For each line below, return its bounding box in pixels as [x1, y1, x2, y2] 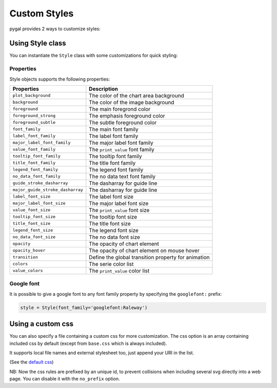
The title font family [89, 159, 136, 166]
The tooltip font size [89, 213, 137, 220]
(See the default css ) [9, 359, 54, 365]
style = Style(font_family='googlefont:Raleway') [20, 304, 148, 311]
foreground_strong [12, 113, 56, 119]
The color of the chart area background [89, 92, 184, 99]
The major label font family [89, 139, 154, 146]
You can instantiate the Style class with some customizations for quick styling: [9, 52, 178, 59]
